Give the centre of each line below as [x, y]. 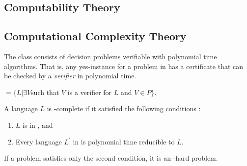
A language [21, 108]
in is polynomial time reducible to [124, 141]
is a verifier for [90, 92]
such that [45, 92]
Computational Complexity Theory [95, 36]
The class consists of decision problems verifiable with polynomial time [110, 56]
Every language [39, 141]
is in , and [38, 125]
